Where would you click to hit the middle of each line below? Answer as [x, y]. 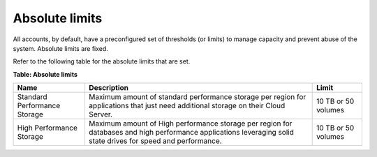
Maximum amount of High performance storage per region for [190, 124]
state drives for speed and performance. [155, 141]
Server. [101, 114]
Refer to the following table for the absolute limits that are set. [102, 61]
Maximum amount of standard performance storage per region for [197, 97]
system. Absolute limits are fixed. [60, 48]
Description [109, 88]
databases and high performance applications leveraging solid [191, 133]
